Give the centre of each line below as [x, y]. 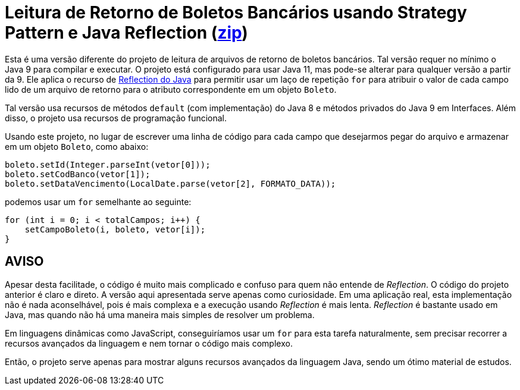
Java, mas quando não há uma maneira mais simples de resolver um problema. [160, 314]
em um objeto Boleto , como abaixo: [77, 146]
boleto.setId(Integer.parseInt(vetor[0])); [108, 164]
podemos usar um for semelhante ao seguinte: [98, 202]
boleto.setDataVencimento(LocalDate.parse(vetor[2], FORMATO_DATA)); [170, 183]
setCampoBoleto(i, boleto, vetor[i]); [115, 229]
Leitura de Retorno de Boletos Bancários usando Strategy [236, 12]
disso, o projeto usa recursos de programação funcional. [116, 118]
